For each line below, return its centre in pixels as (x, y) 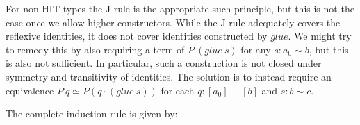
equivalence (30, 90)
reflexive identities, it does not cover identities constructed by (137, 36)
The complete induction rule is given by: (92, 114)
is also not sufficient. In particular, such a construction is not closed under (164, 63)
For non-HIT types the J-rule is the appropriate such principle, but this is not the (180, 8)
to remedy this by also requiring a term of (95, 49)
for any (256, 49)
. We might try (320, 36)
